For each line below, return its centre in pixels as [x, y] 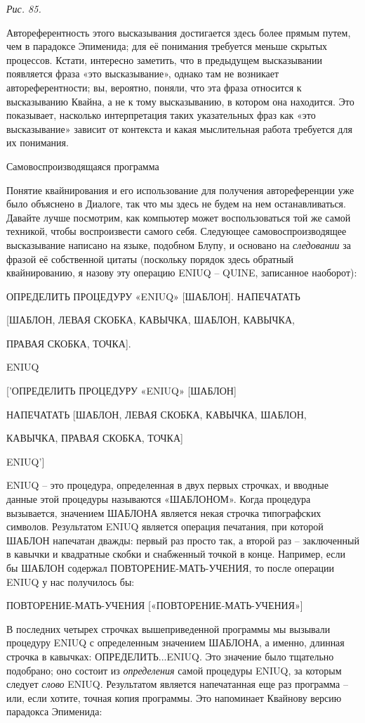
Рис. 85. [24, 8]
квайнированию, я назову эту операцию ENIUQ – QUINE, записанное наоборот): [182, 273]
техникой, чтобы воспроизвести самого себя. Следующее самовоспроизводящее [177, 231]
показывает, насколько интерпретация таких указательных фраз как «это [161, 115]
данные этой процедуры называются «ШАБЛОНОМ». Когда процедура [159, 499]
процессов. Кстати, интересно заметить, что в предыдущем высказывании [165, 59]
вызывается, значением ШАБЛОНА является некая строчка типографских [164, 512]
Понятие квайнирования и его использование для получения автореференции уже [180, 190]
